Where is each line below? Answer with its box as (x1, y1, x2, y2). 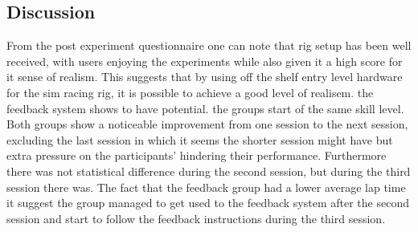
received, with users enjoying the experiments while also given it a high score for (6, 52, 403, 69)
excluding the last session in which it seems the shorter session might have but (6, 131, 393, 148)
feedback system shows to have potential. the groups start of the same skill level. (6, 100, 404, 116)
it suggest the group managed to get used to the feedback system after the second (6, 194, 409, 211)
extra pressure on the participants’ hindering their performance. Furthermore (6, 147, 387, 164)
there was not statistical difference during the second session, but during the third (6, 162, 411, 179)
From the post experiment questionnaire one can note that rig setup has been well (6, 37, 412, 54)
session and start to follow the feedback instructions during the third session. (6, 210, 386, 226)
